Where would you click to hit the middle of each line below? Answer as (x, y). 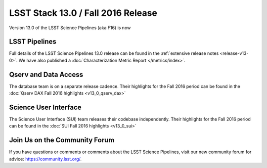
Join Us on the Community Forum (62, 140)
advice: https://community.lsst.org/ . (45, 159)
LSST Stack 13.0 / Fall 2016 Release (83, 13)
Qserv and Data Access (46, 74)
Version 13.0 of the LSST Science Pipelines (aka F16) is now (70, 28)
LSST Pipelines (33, 42)
